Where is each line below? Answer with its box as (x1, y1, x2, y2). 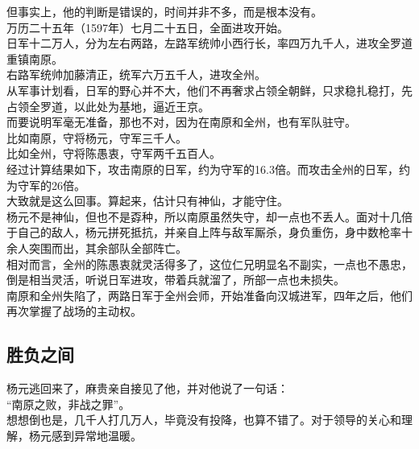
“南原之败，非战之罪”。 (6, 395, 131, 412)
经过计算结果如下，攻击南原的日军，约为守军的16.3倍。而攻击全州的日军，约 (6, 160, 410, 177)
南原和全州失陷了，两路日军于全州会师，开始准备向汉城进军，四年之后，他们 (6, 286, 413, 303)
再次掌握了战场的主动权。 (6, 303, 142, 319)
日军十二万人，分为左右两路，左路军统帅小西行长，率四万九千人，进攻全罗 (6, 35, 401, 51)
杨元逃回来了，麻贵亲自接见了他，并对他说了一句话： (6, 380, 288, 397)
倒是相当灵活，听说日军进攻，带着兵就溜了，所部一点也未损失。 (6, 271, 345, 288)
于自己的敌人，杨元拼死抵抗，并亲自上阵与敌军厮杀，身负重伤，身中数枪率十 (6, 224, 413, 241)
